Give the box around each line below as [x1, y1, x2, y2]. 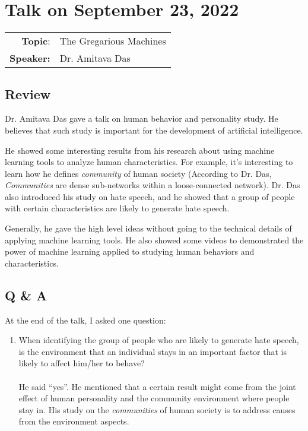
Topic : [21, 34, 50, 48]
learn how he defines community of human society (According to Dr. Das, [5, 167, 272, 179]
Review [5, 84, 51, 103]
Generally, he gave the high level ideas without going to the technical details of [5, 222, 292, 234]
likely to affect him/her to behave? [18, 357, 145, 369]
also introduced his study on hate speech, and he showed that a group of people [5, 190, 295, 202]
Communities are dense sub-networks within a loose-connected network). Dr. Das [5, 179, 300, 191]
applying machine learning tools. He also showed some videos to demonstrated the [5, 233, 304, 246]
